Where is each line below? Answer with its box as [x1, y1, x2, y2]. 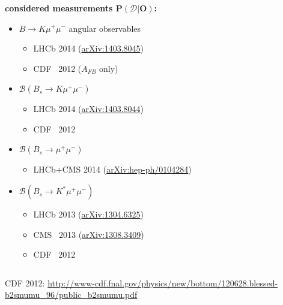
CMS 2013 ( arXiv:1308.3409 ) [33, 228, 144, 240]
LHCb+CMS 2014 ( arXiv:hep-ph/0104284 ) [33, 163, 192, 176]
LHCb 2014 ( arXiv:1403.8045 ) [33, 42, 144, 55]
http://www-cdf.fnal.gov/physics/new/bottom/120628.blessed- [47, 276, 278, 289]
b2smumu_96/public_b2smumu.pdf [5, 288, 138, 301]
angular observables [68, 22, 141, 34]
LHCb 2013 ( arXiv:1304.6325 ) [33, 208, 144, 221]
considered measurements [5, 1, 113, 14]
